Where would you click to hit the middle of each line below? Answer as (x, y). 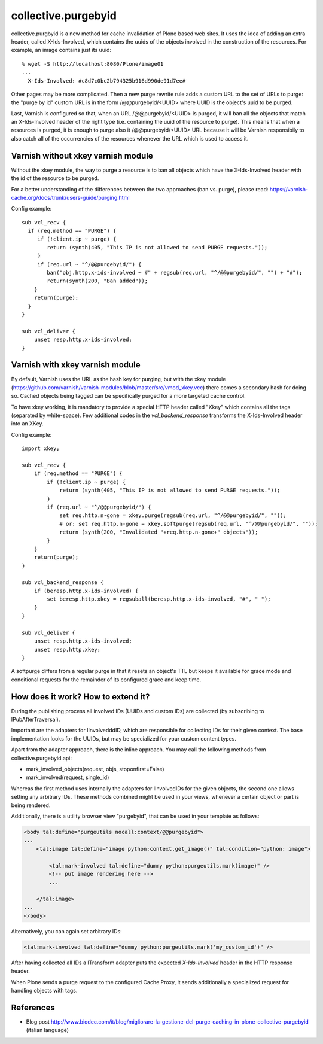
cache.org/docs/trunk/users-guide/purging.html (70, 197)
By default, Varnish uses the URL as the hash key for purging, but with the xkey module (118, 379)
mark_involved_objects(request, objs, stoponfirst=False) (95, 769)
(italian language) (47, 1030)
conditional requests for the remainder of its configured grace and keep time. (106, 680)
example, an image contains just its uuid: (61, 50)
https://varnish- (289, 189)
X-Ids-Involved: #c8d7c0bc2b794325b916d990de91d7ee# (107, 80)
